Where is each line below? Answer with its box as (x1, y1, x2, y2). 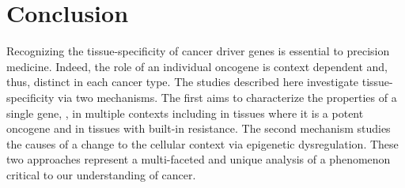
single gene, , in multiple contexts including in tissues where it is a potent (6, 104, 364, 121)
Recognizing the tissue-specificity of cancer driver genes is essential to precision (6, 43, 390, 59)
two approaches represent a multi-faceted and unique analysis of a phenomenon (6, 151, 391, 167)
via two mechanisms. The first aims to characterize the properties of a (58, 88, 397, 105)
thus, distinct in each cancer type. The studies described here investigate (6, 73, 359, 90)
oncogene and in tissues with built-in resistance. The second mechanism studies (6, 120, 391, 137)
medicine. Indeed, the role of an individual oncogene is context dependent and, (6, 58, 388, 74)
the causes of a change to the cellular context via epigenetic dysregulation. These (6, 135, 399, 152)
